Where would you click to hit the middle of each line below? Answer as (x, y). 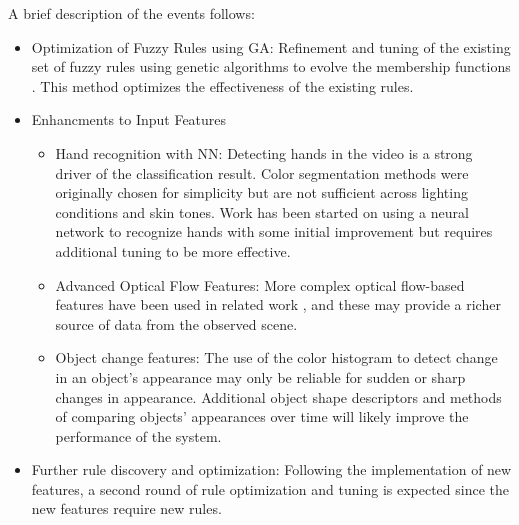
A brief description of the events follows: (131, 13)
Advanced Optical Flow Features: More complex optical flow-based (260, 284)
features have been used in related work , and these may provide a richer (278, 304)
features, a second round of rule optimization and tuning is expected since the (270, 488)
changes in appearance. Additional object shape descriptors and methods (278, 396)
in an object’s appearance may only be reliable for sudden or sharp (260, 376)
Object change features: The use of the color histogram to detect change (276, 357)
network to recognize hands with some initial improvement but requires (274, 231)
